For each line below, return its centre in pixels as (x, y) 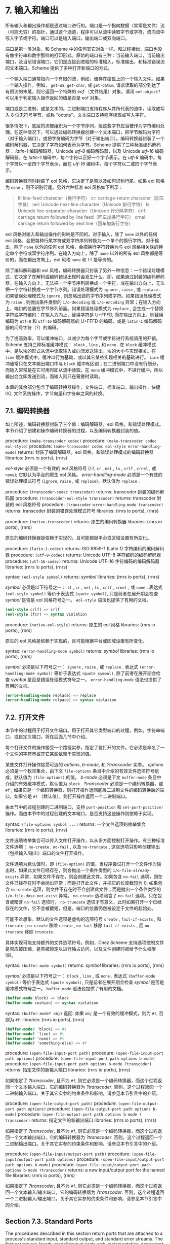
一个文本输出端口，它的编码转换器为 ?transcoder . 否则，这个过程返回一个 (86, 1137)
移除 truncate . (40, 932)
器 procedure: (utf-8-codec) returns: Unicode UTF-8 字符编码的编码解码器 (83, 555)
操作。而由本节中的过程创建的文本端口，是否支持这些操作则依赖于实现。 (80, 814)
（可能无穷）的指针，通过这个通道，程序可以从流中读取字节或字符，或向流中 (85, 31)
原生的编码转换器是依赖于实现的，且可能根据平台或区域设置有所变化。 (78, 537)
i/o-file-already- (132, 871)
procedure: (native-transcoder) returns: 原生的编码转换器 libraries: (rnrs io (84, 521)
